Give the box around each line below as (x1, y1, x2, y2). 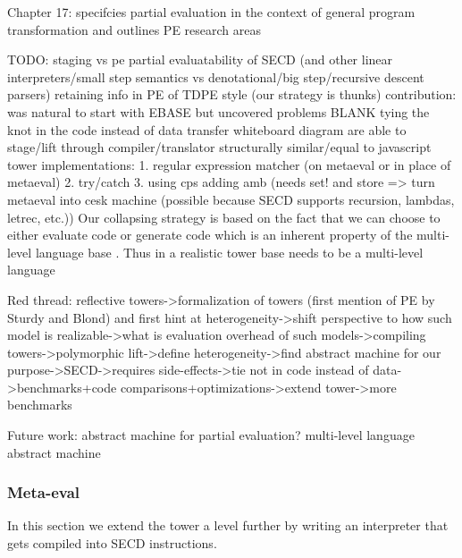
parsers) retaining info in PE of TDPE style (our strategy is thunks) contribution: (7, 85, 457, 104)
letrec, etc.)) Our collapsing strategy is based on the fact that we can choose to (7, 207, 441, 226)
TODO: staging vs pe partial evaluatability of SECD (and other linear (7, 50, 393, 69)
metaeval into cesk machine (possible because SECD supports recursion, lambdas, (7, 190, 455, 208)
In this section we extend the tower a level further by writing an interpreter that (7, 516, 449, 535)
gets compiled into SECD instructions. (7, 534, 217, 553)
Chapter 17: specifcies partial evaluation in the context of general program (7, 3, 416, 21)
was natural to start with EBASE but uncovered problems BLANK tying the (7, 102, 430, 121)
